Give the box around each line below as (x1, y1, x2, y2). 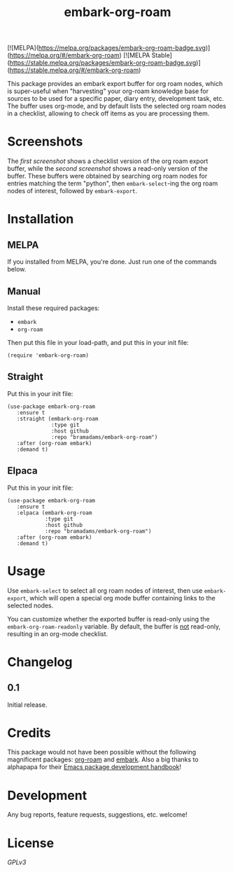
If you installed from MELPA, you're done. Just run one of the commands (7, 258, 217, 266)
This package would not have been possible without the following (7, 748, 197, 757)
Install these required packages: (7, 304, 100, 312)
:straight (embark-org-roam (16, 415, 99, 422)
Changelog (7, 654, 73, 670)
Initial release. (7, 701, 48, 709)
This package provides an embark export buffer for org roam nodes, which (7, 80, 223, 88)
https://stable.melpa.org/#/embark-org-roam (9, 66, 139, 74)
